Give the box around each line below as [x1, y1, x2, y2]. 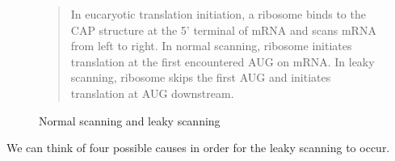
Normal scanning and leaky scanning [39, 112, 221, 129]
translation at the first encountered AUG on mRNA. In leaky [70, 53, 375, 70]
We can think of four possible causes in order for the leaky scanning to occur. [6, 139, 390, 156]
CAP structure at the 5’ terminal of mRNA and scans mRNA [70, 21, 376, 38]
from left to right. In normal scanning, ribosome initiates [70, 37, 352, 54]
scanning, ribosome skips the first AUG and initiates [70, 69, 331, 86]
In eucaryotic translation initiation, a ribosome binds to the [70, 6, 366, 22]
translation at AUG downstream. [70, 84, 234, 101]
